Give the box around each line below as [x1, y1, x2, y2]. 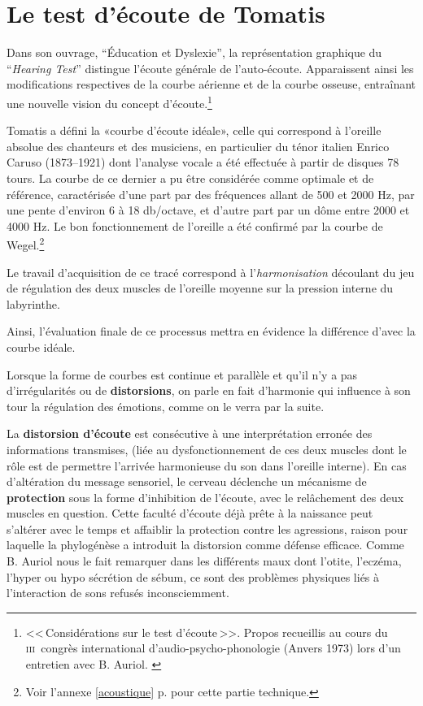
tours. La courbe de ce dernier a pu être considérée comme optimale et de [7, 169, 374, 186]
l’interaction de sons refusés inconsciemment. [7, 584, 229, 601]
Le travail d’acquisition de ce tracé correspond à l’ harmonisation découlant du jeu [7, 263, 415, 280]
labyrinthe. [7, 295, 60, 312]
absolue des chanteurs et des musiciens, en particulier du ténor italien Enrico [7, 137, 390, 154]
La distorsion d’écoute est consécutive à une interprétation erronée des [7, 425, 373, 442]
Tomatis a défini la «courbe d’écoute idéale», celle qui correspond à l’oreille [7, 122, 382, 139]
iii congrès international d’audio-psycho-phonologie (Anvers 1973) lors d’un [25, 639, 401, 656]
